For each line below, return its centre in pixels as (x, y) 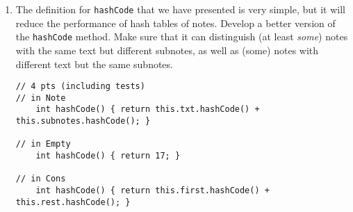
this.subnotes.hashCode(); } (83, 121)
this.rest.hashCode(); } (73, 202)
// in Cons (41, 179)
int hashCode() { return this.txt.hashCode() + (148, 109)
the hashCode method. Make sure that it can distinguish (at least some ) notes (182, 36)
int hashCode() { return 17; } (108, 156)
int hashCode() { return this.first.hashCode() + (153, 190)
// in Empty (43, 144)
